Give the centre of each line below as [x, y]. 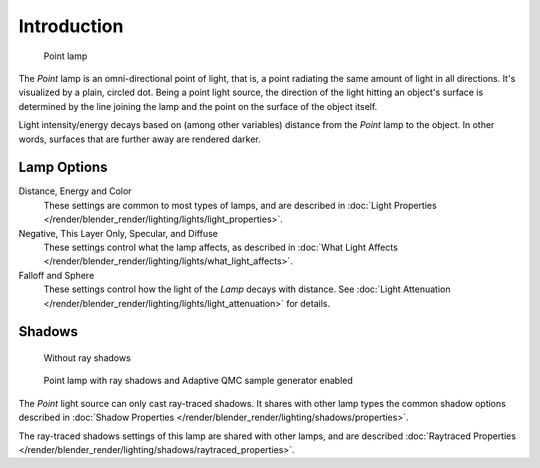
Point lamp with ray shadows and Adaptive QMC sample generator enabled [198, 381]
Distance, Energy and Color [75, 191]
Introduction [71, 26]
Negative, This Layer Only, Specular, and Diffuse [118, 233]
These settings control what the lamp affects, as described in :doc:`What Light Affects [221, 247]
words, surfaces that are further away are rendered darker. [140, 139]
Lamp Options [63, 167]
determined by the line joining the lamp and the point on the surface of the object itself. [198, 106]
